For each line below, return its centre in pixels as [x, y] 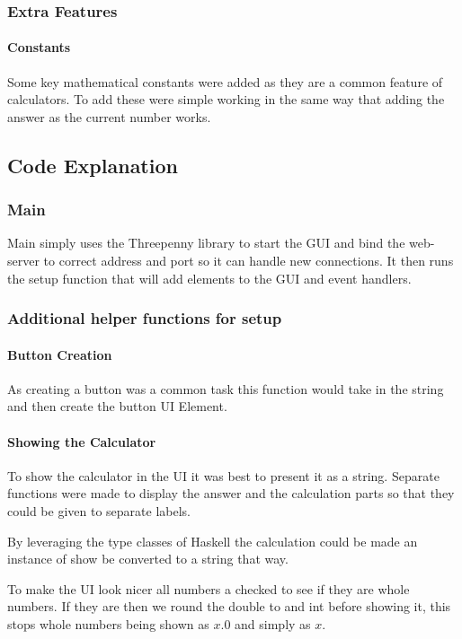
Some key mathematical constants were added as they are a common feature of [225, 81]
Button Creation [60, 354]
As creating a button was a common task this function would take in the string [226, 388]
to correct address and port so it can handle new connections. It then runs [249, 261]
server [23, 261]
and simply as [273, 623]
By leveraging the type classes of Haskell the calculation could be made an [213, 541]
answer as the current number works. [109, 116]
